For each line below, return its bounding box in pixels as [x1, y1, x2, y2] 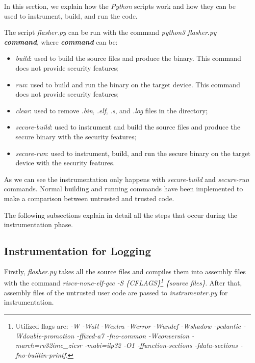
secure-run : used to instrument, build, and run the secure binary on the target [15, 148, 251, 158]
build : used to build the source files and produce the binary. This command [15, 53, 241, 63]
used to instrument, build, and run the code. [4, 10, 138, 21]
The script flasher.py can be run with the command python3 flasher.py [4, 27, 217, 37]
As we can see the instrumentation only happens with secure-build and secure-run [4, 174, 249, 184]
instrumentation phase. [4, 219, 73, 230]
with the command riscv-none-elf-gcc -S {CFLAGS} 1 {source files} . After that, [4, 276, 242, 288]
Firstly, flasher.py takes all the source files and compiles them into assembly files [4, 266, 246, 276]
